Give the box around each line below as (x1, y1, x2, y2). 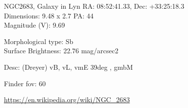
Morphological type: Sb (4, 36, 74, 46)
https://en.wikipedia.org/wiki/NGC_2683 (4, 94, 130, 105)
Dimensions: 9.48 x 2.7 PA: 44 (4, 10, 94, 20)
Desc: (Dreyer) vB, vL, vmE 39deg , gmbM (4, 62, 133, 72)
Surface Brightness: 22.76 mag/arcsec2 (4, 46, 119, 56)
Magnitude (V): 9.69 (4, 20, 65, 30)
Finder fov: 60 (4, 78, 46, 88)
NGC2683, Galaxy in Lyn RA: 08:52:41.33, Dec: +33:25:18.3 (4, 1, 185, 11)
